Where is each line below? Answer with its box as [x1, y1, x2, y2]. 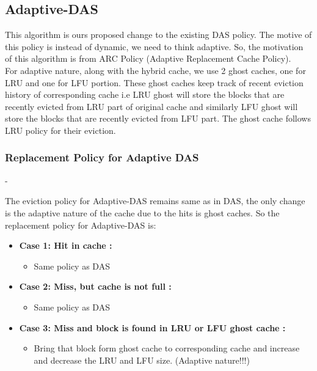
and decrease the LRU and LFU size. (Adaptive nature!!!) [34, 353, 250, 366]
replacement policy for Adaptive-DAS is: [5, 218, 156, 231]
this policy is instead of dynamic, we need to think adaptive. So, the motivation [5, 40, 304, 53]
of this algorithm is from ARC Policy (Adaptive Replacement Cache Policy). [5, 52, 291, 65]
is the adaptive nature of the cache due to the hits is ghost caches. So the [5, 206, 280, 219]
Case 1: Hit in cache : [19, 239, 112, 252]
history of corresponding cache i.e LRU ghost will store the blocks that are [5, 88, 285, 101]
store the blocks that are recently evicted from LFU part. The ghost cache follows [5, 112, 311, 125]
